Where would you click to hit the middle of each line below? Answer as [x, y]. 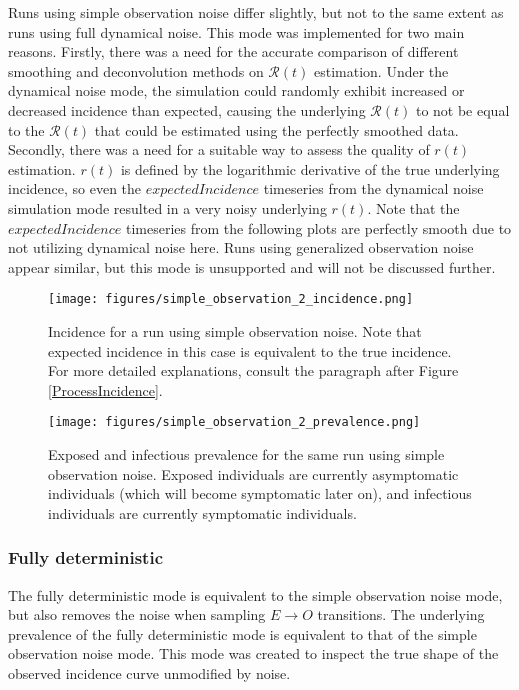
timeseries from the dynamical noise [373, 188]
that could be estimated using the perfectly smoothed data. [276, 129]
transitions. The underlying [401, 614]
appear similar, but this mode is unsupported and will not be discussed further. [252, 266]
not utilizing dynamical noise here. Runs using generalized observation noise [241, 247]
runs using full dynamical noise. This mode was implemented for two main [236, 31]
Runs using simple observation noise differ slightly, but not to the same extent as [256, 12]
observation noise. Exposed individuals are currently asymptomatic [253, 473]
